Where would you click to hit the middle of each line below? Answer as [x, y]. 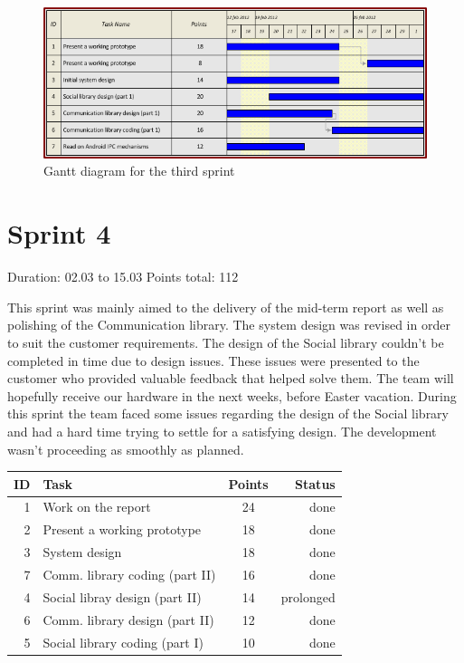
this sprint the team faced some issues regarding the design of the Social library [228, 413]
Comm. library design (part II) [128, 619]
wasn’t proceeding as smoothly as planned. [126, 449]
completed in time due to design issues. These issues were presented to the [213, 360]
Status [315, 483]
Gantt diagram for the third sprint [139, 171]
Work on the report [97, 507]
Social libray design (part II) [122, 596]
